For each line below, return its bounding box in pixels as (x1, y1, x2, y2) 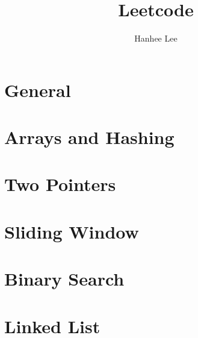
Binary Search (4, 266, 125, 291)
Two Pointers (4, 172, 116, 196)
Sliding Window (4, 219, 139, 243)
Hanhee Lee (134, 32, 178, 45)
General (4, 77, 71, 102)
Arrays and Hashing (4, 125, 175, 149)
